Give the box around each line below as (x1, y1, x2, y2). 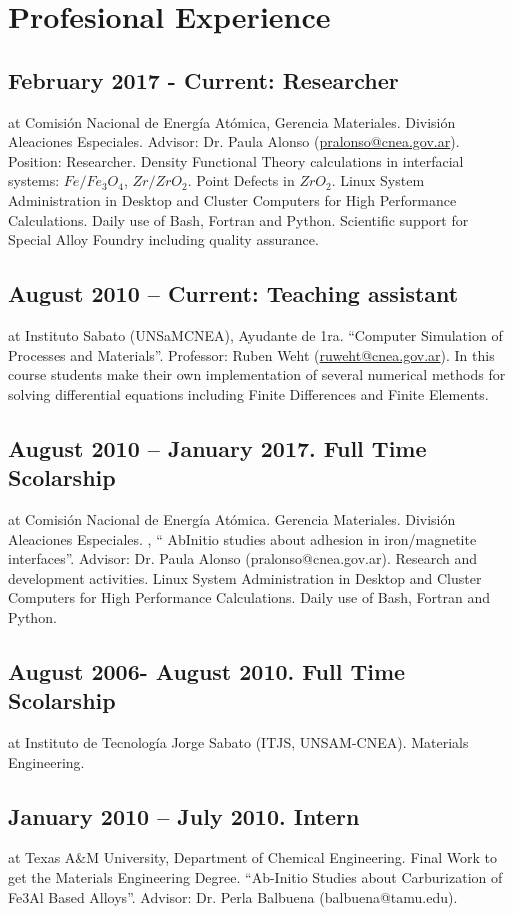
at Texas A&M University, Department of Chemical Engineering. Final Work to (8, 847, 497, 868)
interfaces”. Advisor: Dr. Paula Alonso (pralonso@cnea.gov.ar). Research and (8, 548, 478, 569)
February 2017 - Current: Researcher (8, 64, 399, 95)
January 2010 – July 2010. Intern (8, 800, 360, 831)
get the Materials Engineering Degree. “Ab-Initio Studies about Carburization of (8, 867, 503, 888)
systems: (8, 170, 60, 191)
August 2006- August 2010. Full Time (8, 655, 406, 686)
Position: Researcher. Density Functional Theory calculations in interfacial (8, 150, 464, 171)
